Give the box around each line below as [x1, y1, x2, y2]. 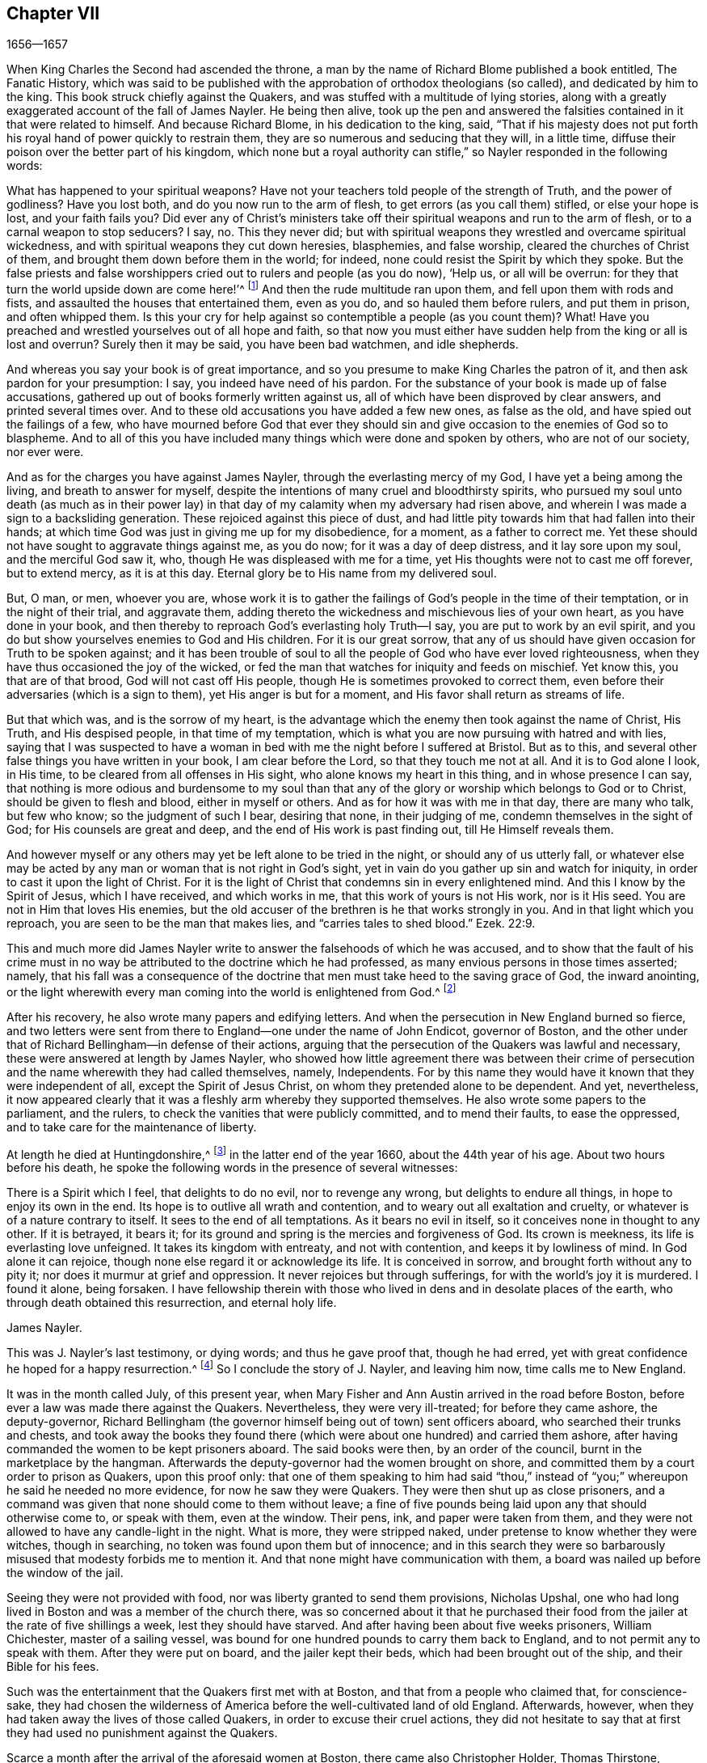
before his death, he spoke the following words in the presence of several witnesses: [6, 1161, 458, 1175]
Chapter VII [6, 3, 100, 23]
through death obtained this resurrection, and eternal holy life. [6, 1296, 337, 1310]
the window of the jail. [6, 1566, 124, 1580]
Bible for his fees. [6, 1659, 99, 1674]
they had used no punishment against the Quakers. [6, 1726, 278, 1740]
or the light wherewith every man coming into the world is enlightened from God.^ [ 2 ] [6, 983, 457, 999]
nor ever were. [6, 445, 84, 459]
